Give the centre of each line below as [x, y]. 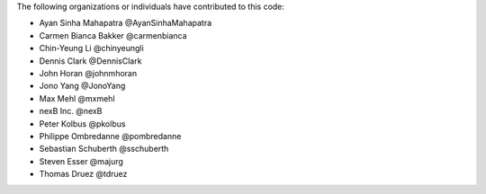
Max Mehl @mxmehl [77, 98]
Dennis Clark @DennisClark [90, 61]
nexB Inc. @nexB [71, 111]
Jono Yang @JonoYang [82, 86]
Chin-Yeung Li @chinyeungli [91, 48]
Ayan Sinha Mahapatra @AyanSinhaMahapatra [126, 23]
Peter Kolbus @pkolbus [82, 123]
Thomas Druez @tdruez [83, 174]
